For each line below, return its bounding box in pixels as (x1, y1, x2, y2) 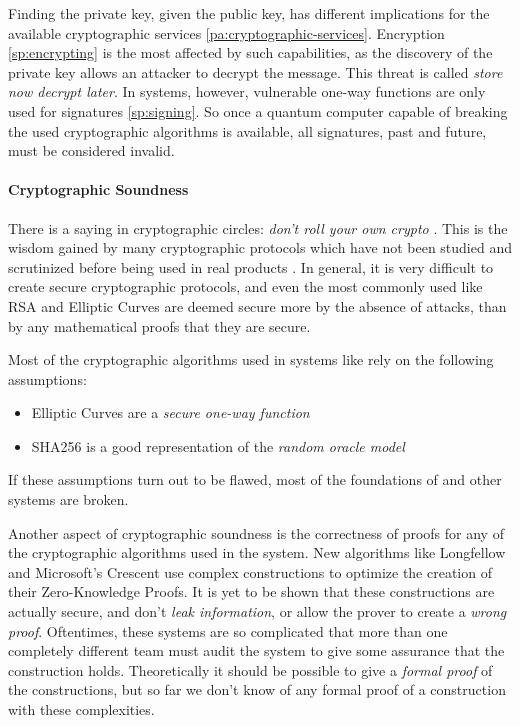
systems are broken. (8, 489, 129, 510)
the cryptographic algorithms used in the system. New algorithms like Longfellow (8, 542, 506, 563)
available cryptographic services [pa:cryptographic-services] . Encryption (8, 22, 445, 43)
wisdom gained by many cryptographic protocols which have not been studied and (8, 237, 512, 258)
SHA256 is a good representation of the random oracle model (31, 435, 405, 456)
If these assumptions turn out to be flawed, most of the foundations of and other (8, 469, 502, 490)
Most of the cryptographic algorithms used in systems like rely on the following (8, 349, 494, 370)
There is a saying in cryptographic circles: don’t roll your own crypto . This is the (8, 217, 508, 238)
